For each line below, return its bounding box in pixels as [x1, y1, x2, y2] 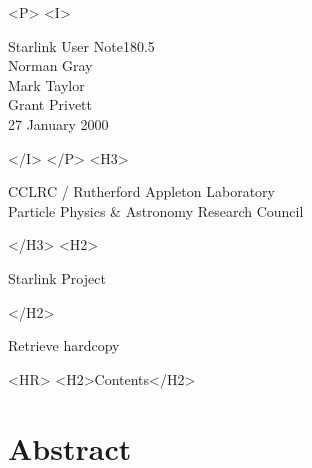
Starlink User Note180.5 [8, 35, 155, 56]
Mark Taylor [8, 74, 85, 95]
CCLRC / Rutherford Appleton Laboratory [8, 181, 275, 202]
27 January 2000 [8, 113, 109, 134]
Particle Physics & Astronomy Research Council [8, 200, 304, 221]
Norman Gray [8, 55, 93, 76]
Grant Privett [8, 94, 92, 115]
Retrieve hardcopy [8, 335, 120, 356]
